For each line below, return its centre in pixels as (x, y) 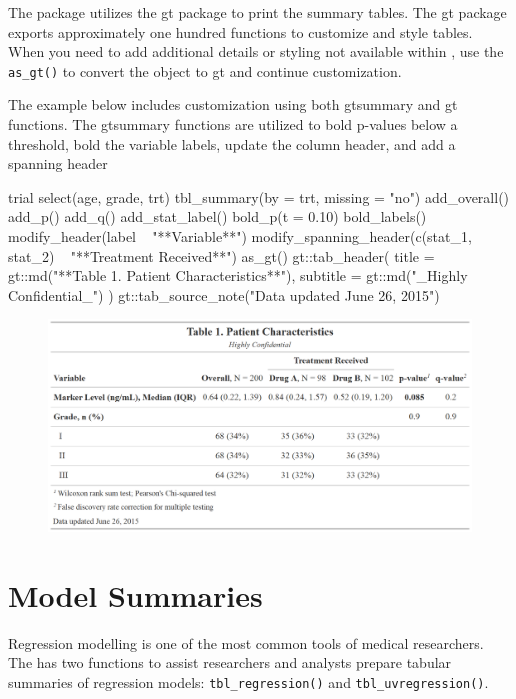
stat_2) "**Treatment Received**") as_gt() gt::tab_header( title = (221, 255)
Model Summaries (135, 594)
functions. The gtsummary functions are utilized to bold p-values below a (233, 124)
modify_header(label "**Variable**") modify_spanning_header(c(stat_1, (240, 236)
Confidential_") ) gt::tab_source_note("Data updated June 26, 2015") (224, 294)
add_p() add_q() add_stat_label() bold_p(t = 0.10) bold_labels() (217, 216)
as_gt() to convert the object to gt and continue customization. (205, 70)
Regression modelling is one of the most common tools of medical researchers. (246, 642)
